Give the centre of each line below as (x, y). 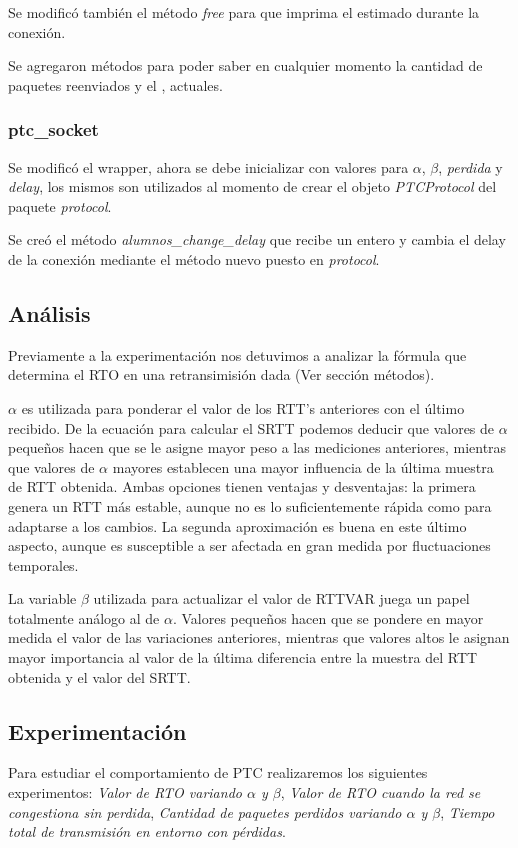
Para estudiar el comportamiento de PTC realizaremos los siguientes (218, 772)
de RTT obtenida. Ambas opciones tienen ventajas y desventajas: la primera (242, 486)
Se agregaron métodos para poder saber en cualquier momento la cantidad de (245, 65)
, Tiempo (467, 811)
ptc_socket (53, 129)
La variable (42, 598)
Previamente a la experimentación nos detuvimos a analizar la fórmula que (237, 354)
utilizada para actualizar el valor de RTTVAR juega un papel (281, 598)
